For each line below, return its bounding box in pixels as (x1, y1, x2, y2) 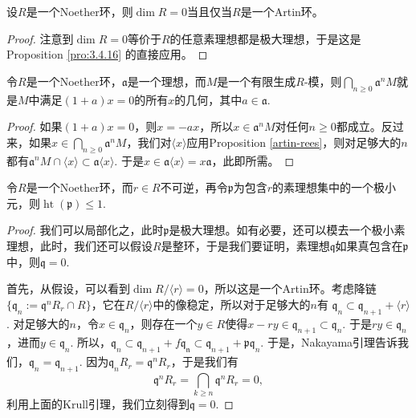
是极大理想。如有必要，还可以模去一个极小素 (169, 221, 406, 238)
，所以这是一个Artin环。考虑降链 (203, 280, 377, 297)
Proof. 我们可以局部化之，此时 (6, 221, 164, 238)
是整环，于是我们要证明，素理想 (161, 237, 330, 254)
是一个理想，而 (127, 72, 206, 89)
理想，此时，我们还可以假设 (6, 237, 153, 254)
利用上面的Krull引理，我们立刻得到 (6, 396, 190, 412)
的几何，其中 (174, 91, 243, 108)
